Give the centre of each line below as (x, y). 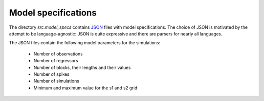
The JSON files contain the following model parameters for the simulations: (85, 43)
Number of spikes (51, 74)
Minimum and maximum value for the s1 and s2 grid (86, 88)
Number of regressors (56, 61)
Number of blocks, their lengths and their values (82, 67)
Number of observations (58, 54)
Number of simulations (56, 81)
